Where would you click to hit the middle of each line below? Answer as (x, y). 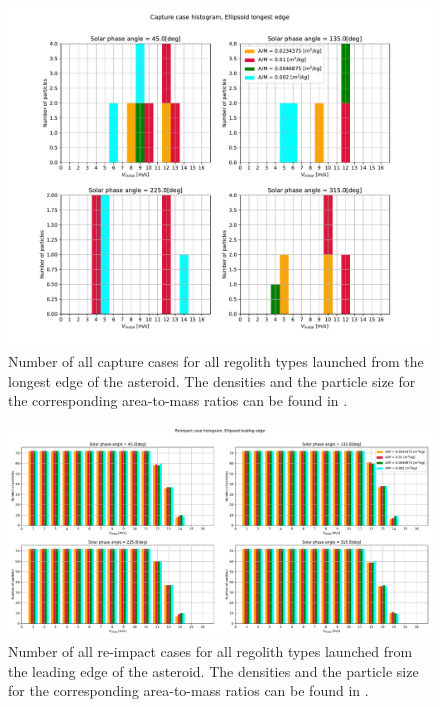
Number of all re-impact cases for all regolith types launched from (210, 650)
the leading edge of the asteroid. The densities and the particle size (213, 670)
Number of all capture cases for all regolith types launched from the (216, 361)
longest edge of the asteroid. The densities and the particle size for (212, 380)
